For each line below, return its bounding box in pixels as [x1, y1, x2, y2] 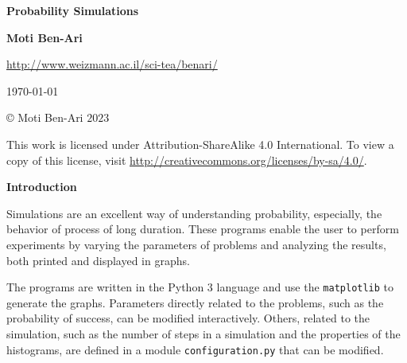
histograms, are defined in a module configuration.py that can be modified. [6, 341, 384, 357]
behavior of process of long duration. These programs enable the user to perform [6, 221, 399, 237]
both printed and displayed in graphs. [6, 252, 190, 268]
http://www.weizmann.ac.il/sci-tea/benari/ [6, 56, 218, 72]
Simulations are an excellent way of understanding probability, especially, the [6, 205, 382, 221]
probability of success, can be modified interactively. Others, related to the [6, 310, 370, 326]
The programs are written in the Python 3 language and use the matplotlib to [6, 279, 394, 295]
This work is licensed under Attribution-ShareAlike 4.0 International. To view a [6, 135, 394, 152]
